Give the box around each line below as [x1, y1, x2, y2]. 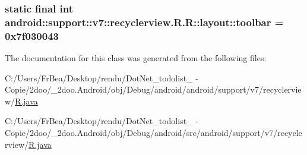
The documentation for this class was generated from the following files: [5, 52, 267, 64]
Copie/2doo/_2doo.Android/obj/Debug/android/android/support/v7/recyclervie [5, 83, 302, 96]
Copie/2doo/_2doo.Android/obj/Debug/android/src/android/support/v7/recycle [5, 126, 302, 139]
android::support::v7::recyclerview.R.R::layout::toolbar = [5, 14, 284, 29]
